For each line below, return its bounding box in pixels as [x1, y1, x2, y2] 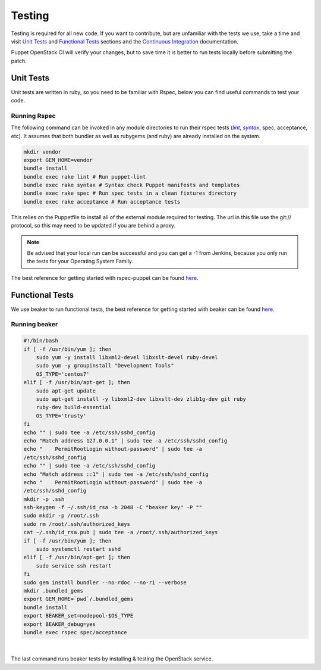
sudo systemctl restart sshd [36, 546, 121, 553]
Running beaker [11, 320, 58, 329]
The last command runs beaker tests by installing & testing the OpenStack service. [11, 655, 213, 662]
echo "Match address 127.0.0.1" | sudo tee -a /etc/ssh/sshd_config [23, 437, 228, 444]
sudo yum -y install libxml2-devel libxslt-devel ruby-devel [36, 354, 218, 361]
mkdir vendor [23, 148, 62, 155]
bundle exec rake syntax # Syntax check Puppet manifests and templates [23, 182, 240, 189]
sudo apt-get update [36, 387, 96, 394]
